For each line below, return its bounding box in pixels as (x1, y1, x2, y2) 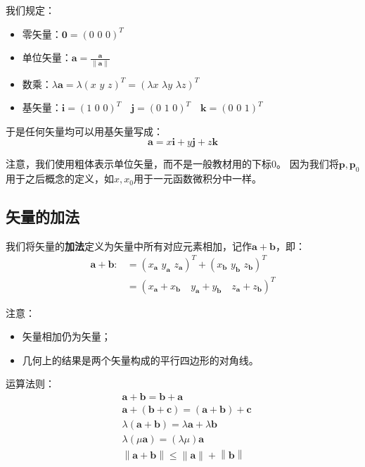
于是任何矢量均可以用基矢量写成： (6, 123, 163, 138)
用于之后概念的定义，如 (6, 171, 114, 186)
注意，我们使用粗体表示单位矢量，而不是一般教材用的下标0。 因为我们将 (6, 156, 339, 171)
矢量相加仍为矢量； (22, 329, 111, 344)
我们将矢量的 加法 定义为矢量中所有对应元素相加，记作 (6, 238, 252, 253)
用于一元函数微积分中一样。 (133, 171, 262, 186)
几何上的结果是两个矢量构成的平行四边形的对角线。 (22, 352, 259, 367)
